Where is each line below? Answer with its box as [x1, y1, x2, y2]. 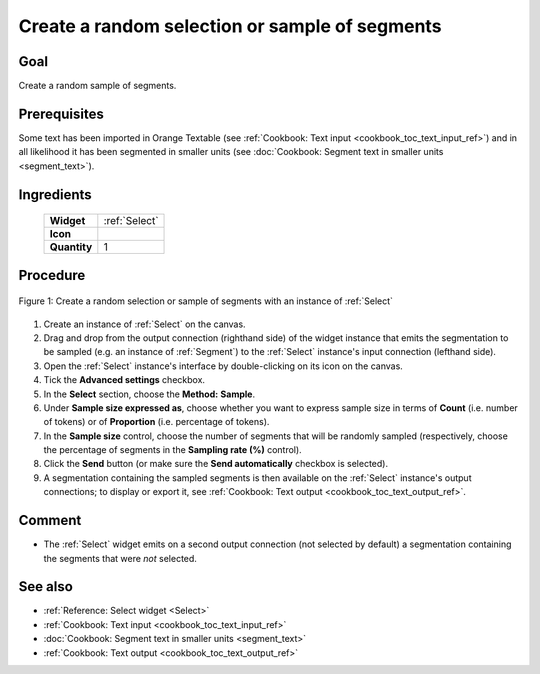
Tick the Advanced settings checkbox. [43, 374, 205, 386]
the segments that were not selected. [43, 552, 197, 564]
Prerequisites [18, 105, 104, 122]
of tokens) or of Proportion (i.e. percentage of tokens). [43, 416, 270, 428]
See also [18, 578, 74, 595]
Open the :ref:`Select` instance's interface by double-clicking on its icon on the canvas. [43, 360, 404, 372]
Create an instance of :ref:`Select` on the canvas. [43, 318, 246, 330]
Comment [18, 512, 82, 529]
